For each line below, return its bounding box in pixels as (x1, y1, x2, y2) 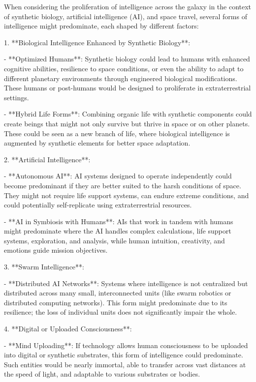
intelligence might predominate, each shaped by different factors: (4, 21, 199, 31)
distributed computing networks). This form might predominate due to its (4, 297, 227, 307)
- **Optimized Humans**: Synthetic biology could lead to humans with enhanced (4, 54, 250, 64)
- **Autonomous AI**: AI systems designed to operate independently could (4, 171, 232, 181)
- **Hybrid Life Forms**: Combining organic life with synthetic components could (4, 109, 252, 119)
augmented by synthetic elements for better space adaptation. (4, 138, 191, 148)
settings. (4, 92, 29, 102)
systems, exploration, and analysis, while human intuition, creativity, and (4, 235, 225, 245)
